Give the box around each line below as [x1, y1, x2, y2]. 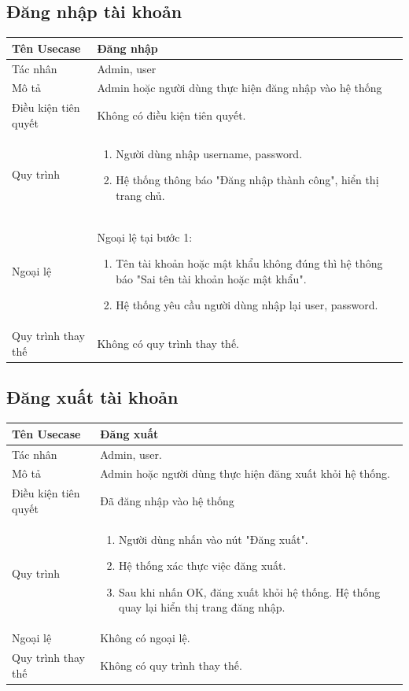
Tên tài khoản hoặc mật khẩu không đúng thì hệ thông [116, 255, 383, 272]
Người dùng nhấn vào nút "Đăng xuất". [119, 530, 308, 547]
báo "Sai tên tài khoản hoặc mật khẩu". [116, 270, 307, 286]
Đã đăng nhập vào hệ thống [100, 493, 234, 509]
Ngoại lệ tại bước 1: [97, 228, 193, 245]
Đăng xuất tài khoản [6, 385, 179, 409]
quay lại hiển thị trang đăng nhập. [119, 599, 286, 615]
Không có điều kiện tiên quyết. [97, 107, 246, 124]
